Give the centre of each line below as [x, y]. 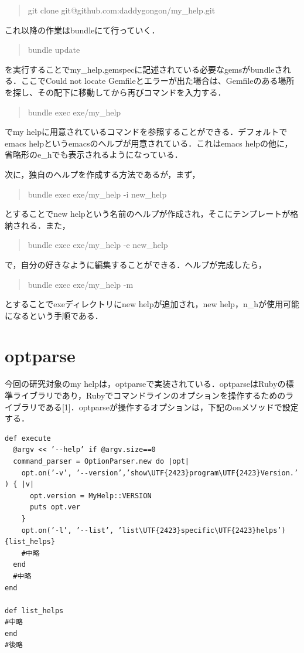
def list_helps [34, 611]
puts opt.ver [55, 507]
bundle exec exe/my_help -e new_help [98, 245]
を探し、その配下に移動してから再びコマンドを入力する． [115, 92]
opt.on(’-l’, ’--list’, [68, 530]
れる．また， [45, 225]
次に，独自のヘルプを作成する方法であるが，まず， [103, 174]
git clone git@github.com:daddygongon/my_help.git [122, 10]
